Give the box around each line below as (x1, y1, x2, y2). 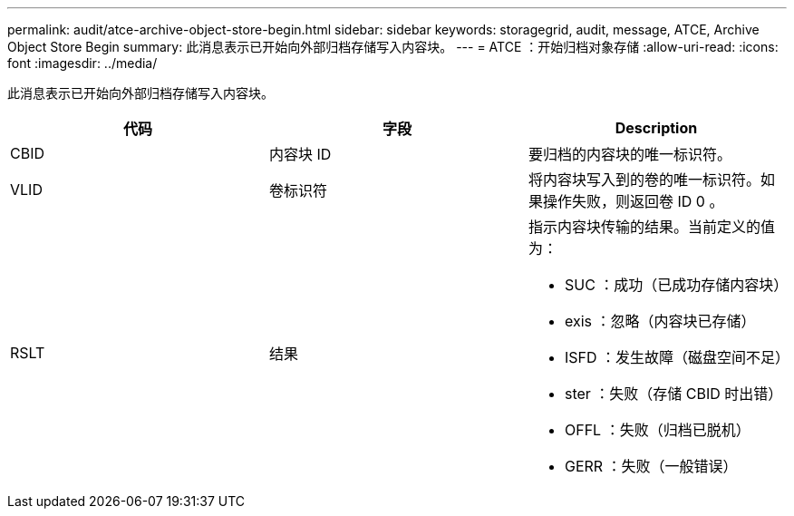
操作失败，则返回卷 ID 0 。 (542, 192, 724, 210)
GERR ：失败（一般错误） (564, 457, 738, 475)
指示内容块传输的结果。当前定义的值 (528, 218, 775, 236)
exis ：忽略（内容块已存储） (564, 312, 756, 330)
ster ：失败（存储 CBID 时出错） (564, 385, 783, 403)
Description (615, 119, 698, 137)
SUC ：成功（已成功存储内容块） (564, 276, 789, 294)
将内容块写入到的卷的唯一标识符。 (528, 170, 760, 189)
